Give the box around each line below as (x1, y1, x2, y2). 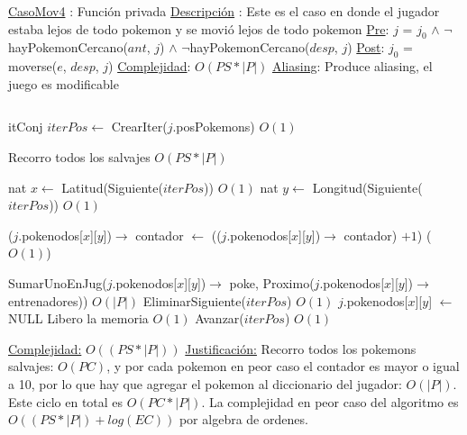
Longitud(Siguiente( (312, 177, 423, 196)
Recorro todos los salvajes (8, 147, 151, 166)
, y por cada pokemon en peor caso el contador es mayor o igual (106, 357, 460, 376)
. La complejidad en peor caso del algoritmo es (201, 392, 459, 411)
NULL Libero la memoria (8, 309, 149, 328)
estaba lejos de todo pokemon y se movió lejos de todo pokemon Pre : (8, 19, 389, 38)
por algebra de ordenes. (179, 410, 308, 429)
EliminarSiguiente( (142, 291, 246, 310)
